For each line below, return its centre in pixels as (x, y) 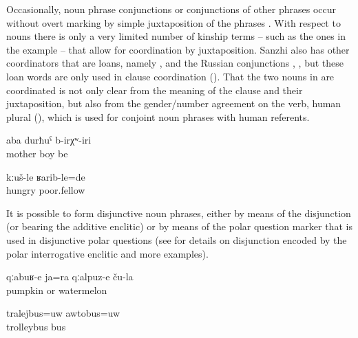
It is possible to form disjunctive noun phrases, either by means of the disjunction (179, 213)
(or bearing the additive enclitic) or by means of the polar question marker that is (179, 226)
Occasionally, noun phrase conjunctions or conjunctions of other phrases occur (171, 9)
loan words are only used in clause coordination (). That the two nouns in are (170, 76)
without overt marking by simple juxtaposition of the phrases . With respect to (173, 22)
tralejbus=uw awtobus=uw (63, 313)
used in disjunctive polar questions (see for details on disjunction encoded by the (177, 239)
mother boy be (37, 153)
